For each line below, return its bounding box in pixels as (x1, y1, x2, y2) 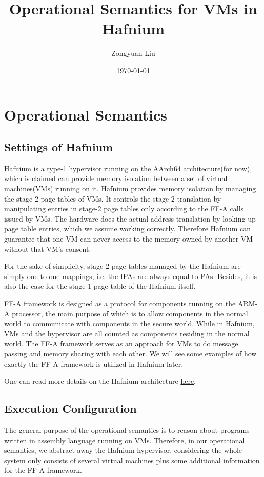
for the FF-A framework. (4, 465, 82, 475)
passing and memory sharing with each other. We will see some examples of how (4, 348, 257, 359)
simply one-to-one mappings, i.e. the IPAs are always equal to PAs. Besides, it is (4, 270, 257, 281)
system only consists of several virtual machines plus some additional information (4, 454, 260, 465)
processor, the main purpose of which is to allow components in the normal (12, 308, 248, 319)
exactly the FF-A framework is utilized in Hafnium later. (4, 358, 184, 369)
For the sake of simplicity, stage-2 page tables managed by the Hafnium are (4, 261, 241, 271)
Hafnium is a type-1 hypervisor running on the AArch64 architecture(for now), (4, 163, 252, 173)
